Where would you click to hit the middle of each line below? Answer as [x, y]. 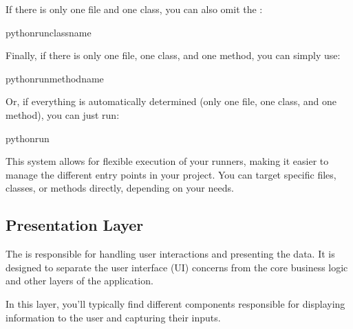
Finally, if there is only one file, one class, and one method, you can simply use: [173, 55]
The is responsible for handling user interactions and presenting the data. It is [170, 254]
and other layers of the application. [79, 281]
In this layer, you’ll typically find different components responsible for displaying [175, 303]
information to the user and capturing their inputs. [113, 317]
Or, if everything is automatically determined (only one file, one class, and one [171, 101]
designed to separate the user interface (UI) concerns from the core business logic [177, 267]
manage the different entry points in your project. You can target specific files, [171, 174]
